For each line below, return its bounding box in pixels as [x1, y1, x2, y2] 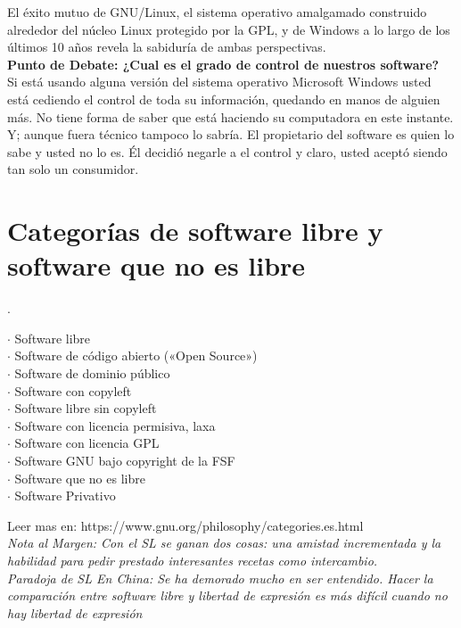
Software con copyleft [14, 381, 132, 400]
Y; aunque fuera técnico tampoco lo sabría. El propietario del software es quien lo [7, 125, 455, 144]
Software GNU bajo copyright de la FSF [14, 451, 235, 469]
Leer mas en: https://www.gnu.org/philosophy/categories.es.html [7, 516, 364, 534]
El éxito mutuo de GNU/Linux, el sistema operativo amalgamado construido [7, 3, 427, 21]
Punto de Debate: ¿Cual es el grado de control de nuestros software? [7, 54, 440, 73]
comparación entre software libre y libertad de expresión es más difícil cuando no [7, 586, 448, 605]
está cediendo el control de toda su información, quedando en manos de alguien [7, 89, 440, 108]
